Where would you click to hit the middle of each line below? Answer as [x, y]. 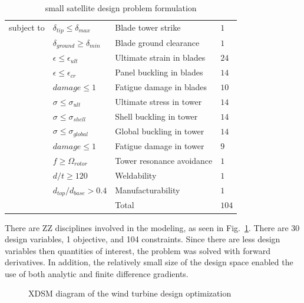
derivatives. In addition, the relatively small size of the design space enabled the [149, 262]
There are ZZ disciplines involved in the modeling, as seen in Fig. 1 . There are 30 [152, 227]
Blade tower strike [148, 27]
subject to [27, 27]
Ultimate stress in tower [158, 101]
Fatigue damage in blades [161, 86]
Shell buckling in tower [156, 116]
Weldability [136, 175]
